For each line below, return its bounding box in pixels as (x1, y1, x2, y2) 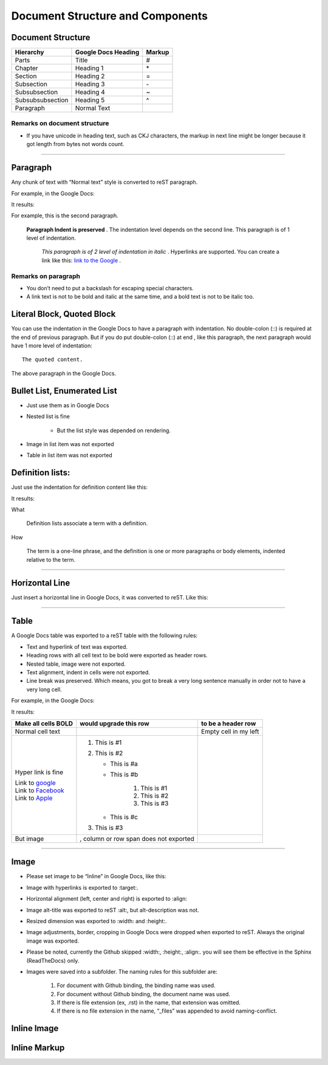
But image (15, 834, 44, 843)
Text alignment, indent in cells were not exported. (26, 668, 150, 676)
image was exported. (26, 937, 80, 945)
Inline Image (11, 1023, 59, 1034)
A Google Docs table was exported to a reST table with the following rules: (11, 632, 198, 639)
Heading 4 (75, 88, 106, 97)
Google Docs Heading (75, 48, 140, 57)
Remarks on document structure (11, 119, 109, 128)
